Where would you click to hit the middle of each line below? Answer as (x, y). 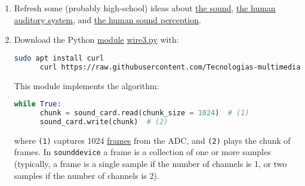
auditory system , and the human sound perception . (107, 19)
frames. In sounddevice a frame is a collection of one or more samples (142, 152)
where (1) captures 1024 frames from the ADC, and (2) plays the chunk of (152, 140)
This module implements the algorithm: (87, 85)
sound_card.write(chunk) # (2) (104, 122)
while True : (38, 104)
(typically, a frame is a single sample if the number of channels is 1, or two (150, 164)
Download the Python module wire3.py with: (96, 40)
